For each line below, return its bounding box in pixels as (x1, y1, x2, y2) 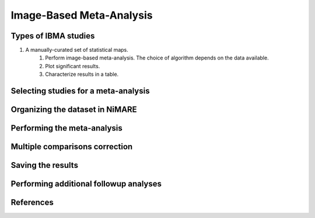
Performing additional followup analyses (10, 179, 162, 189)
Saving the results (10, 160, 79, 170)
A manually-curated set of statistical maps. (25, 47, 128, 54)
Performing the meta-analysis (10, 123, 123, 133)
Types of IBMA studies (10, 31, 95, 41)
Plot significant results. (45, 62, 100, 69)
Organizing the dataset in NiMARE (10, 105, 137, 115)
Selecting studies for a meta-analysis (10, 86, 150, 96)
